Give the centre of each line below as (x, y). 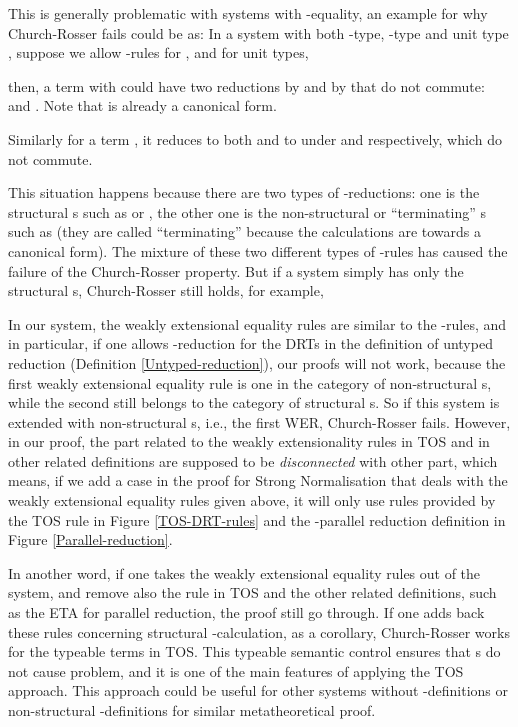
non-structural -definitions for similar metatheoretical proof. (192, 710)
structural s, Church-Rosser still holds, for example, (166, 290)
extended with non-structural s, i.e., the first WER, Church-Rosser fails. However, (259, 421)
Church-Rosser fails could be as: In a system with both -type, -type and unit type (258, 32)
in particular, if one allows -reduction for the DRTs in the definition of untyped (250, 343)
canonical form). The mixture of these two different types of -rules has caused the (258, 250)
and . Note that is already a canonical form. (142, 105)
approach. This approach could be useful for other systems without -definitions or (258, 690)
